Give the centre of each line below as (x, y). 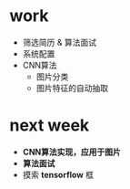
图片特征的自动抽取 (72, 88)
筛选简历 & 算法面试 (60, 42)
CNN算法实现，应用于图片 (71, 152)
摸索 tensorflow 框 (58, 174)
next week (50, 126)
